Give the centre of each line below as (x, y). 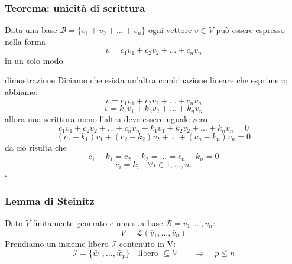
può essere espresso (250, 30)
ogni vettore (170, 30)
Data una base (31, 30)
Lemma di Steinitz (50, 201)
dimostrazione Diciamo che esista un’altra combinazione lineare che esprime (142, 80)
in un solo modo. (35, 60)
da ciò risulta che (36, 147)
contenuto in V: (147, 243)
